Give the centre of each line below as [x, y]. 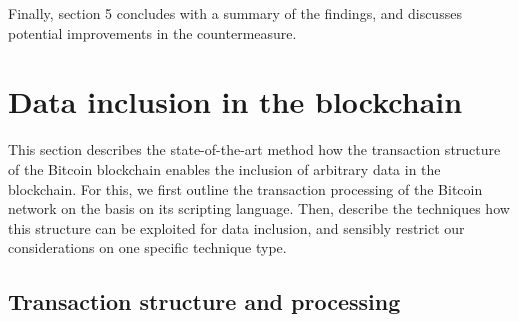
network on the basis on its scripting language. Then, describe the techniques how [259, 208]
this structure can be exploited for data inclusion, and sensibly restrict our [236, 227]
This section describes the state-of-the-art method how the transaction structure [254, 149]
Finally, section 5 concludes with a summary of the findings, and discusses [235, 13]
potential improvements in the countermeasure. [152, 32]
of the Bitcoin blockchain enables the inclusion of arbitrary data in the [224, 168]
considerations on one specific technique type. [147, 247]
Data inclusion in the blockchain [235, 101]
